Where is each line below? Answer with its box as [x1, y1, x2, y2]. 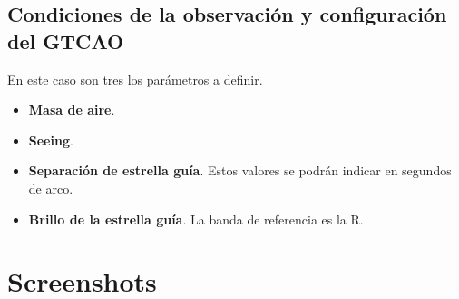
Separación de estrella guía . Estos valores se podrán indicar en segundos [28, 161, 452, 180]
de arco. [28, 178, 73, 197]
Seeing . [28, 130, 73, 149]
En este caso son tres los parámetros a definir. [7, 69, 263, 88]
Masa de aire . [28, 100, 115, 119]
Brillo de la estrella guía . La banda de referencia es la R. [28, 209, 364, 228]
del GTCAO [7, 26, 124, 55]
